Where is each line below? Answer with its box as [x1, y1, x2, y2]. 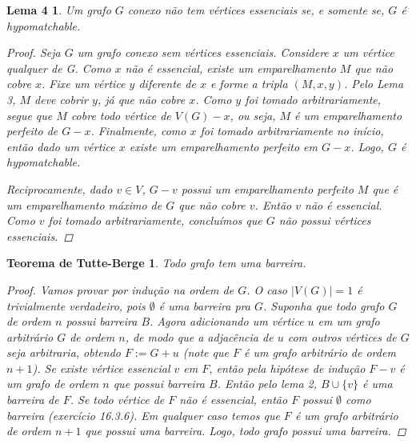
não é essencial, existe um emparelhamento [125, 59, 336, 76]
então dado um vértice [6, 138, 115, 154]
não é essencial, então [179, 391, 288, 408]
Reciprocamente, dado [6, 180, 113, 197]
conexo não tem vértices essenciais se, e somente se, [127, 2, 385, 18]
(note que [182, 344, 229, 361]
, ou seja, [230, 106, 276, 123]
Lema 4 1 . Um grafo [6, 2, 111, 18]
